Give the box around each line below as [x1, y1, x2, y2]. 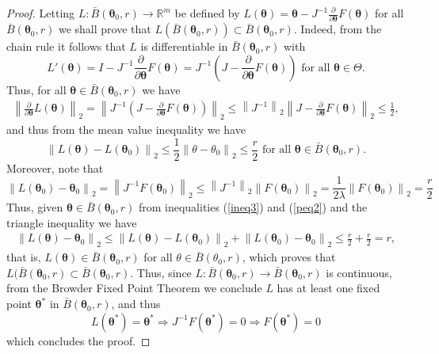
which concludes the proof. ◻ [6, 332, 151, 348]
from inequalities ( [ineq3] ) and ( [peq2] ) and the [138, 199, 368, 215]
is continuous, [326, 264, 392, 280]
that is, [6, 249, 41, 265]
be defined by [174, 5, 240, 21]
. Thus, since [130, 264, 192, 280]
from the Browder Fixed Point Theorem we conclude [6, 280, 262, 296]
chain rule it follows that [6, 38, 126, 55]
